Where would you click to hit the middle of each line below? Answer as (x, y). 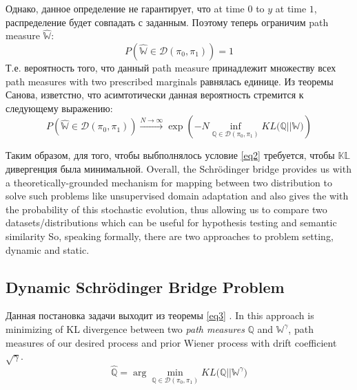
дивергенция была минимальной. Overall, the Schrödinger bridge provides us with (178, 168)
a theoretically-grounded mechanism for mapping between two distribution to (169, 182)
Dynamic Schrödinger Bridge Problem (145, 286)
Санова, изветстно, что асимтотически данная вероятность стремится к (155, 95)
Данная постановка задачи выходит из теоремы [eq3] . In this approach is (160, 315)
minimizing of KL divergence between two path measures (125, 328)
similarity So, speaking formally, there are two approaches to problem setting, (170, 236)
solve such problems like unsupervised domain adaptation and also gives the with (177, 196)
